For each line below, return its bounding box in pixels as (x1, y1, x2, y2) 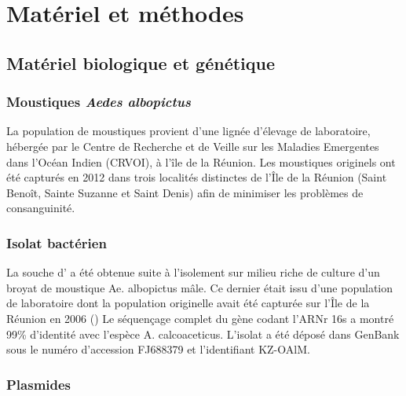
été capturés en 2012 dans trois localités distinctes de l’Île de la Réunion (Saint (6, 169, 387, 185)
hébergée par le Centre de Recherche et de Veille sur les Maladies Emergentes (6, 137, 379, 154)
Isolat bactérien (6, 233, 107, 252)
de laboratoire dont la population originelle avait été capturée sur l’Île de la (6, 295, 370, 311)
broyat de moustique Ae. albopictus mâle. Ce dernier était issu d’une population (6, 279, 393, 295)
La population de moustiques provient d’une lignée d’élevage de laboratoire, (6, 123, 371, 139)
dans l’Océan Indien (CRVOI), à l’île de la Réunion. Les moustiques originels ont (6, 153, 396, 170)
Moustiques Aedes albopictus (6, 92, 191, 112)
